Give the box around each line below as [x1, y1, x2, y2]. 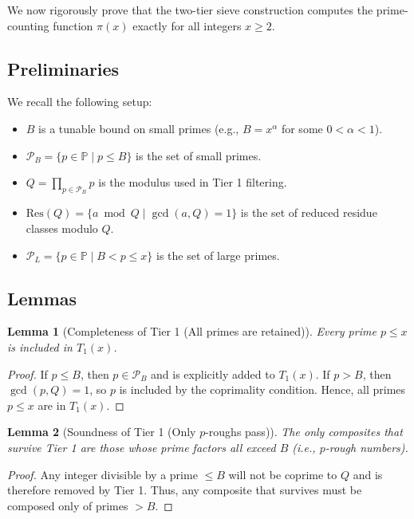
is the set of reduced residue [240, 204, 377, 221]
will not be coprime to [228, 466, 337, 482]
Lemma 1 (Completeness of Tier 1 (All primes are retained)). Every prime [7, 323, 377, 340]
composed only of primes [7, 497, 128, 513]
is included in [7, 338, 73, 355]
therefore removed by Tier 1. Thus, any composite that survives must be [7, 482, 362, 498]
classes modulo [26, 219, 98, 236]
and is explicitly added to [151, 365, 275, 382]
